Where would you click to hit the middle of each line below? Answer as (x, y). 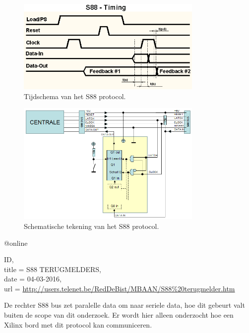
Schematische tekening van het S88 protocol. (92, 226)
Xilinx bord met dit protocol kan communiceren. (78, 324)
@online (16, 243)
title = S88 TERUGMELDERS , (53, 269)
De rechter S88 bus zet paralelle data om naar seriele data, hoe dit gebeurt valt (124, 305)
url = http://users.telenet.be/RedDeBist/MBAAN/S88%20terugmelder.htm (120, 288)
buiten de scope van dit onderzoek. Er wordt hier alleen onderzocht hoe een (119, 315)
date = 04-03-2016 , (33, 279)
